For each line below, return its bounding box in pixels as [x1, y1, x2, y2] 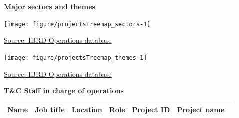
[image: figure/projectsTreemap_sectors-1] [4, 20, 151, 28]
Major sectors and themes [4, 1, 95, 11]
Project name [177, 104, 225, 115]
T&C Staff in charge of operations [4, 85, 124, 96]
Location [71, 104, 102, 115]
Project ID [132, 104, 170, 115]
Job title [35, 104, 65, 115]
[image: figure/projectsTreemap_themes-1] [4, 54, 147, 61]
